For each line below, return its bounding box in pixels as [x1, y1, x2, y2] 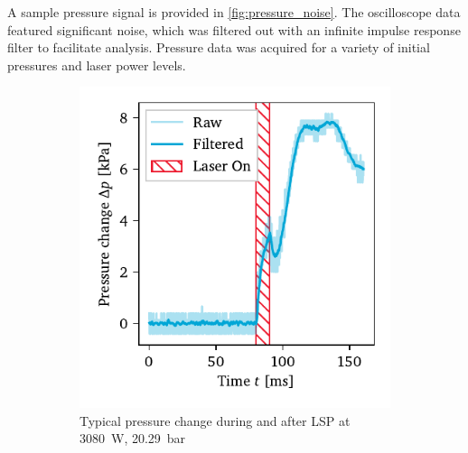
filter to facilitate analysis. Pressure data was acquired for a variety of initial [7, 38, 430, 57]
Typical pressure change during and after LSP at [80, 411, 351, 430]
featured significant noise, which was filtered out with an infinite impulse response [7, 20, 461, 39]
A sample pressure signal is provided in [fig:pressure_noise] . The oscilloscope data [7, 3, 461, 21]
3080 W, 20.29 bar [80, 429, 186, 448]
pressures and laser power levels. [7, 55, 186, 74]
